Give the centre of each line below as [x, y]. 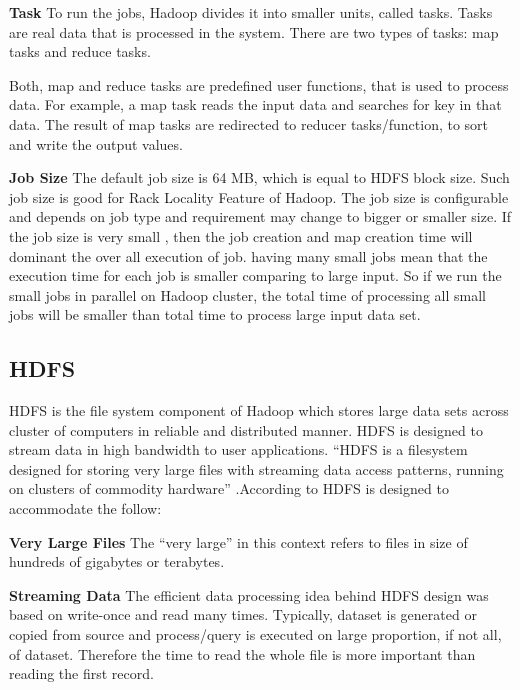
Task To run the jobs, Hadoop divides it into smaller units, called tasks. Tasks [251, 12]
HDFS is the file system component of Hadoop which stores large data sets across [259, 410]
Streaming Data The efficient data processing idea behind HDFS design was [249, 594]
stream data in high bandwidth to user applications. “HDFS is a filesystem [238, 449]
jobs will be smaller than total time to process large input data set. [215, 314]
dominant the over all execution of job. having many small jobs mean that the [248, 255]
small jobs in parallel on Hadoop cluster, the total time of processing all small [247, 294]
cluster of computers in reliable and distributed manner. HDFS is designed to [246, 429]
